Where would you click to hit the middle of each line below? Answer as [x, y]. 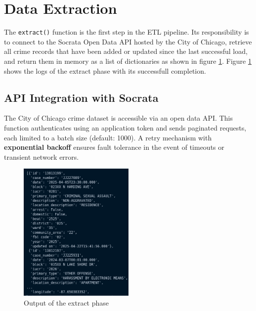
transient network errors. [42, 156]
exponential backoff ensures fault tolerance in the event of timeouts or [114, 147]
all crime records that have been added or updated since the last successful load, [126, 51]
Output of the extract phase [66, 302]
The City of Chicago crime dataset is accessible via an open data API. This [118, 118]
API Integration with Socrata [81, 97]
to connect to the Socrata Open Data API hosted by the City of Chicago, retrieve [128, 41]
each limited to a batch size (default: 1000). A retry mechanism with [108, 137]
